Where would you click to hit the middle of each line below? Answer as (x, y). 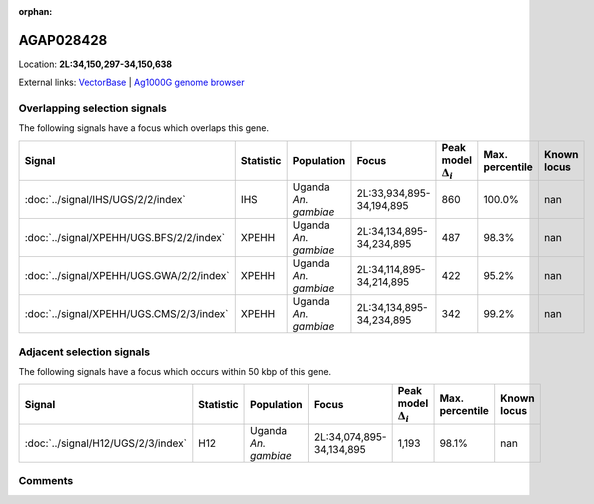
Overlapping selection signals (92, 108)
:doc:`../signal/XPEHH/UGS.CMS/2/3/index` (126, 314)
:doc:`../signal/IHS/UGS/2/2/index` (105, 200)
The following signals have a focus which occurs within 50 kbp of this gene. (175, 371)
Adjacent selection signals (84, 352)
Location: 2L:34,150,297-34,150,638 (95, 64)
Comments (46, 481)
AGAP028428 (63, 40)
